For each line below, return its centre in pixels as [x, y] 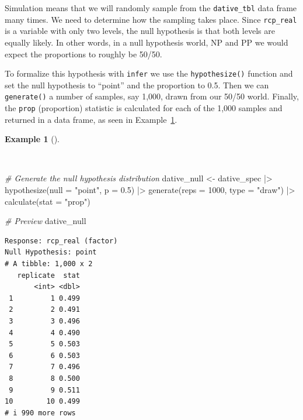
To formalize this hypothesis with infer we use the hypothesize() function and [149, 73]
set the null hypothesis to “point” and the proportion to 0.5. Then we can [137, 85]
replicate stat [48, 275]
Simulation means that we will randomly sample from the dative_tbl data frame [151, 8]
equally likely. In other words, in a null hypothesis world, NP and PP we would [147, 42]
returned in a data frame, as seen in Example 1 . [91, 119]
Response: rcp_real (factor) [61, 241]
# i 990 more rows [40, 413]
